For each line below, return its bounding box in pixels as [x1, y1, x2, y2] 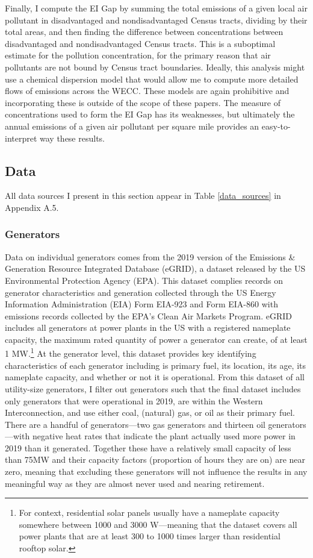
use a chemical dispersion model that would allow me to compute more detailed [5, 72, 299, 85]
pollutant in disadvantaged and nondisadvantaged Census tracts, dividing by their [5, 13, 308, 26]
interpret [5, 131, 37, 144]
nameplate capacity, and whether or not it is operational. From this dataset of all [5, 371, 305, 383]
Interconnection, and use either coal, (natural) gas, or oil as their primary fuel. [5, 406, 295, 419]
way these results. [40, 131, 105, 144]
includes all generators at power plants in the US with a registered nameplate [5, 321, 291, 334]
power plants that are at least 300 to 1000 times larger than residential [19, 530, 280, 542]
